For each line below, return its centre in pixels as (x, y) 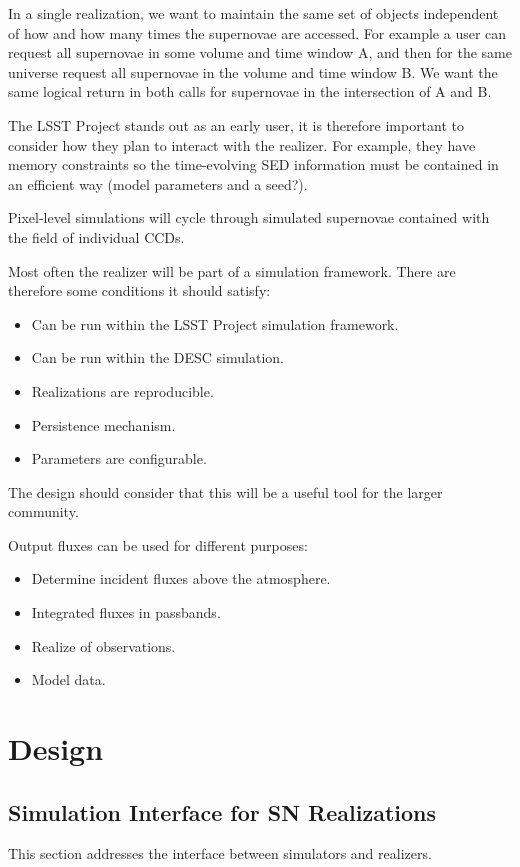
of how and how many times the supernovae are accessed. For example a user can (257, 32)
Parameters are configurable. (119, 458)
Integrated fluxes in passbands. (126, 612)
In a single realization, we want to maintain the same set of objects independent (253, 13)
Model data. (68, 679)
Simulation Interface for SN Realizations (222, 811)
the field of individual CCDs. (96, 236)
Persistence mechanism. (103, 424)
